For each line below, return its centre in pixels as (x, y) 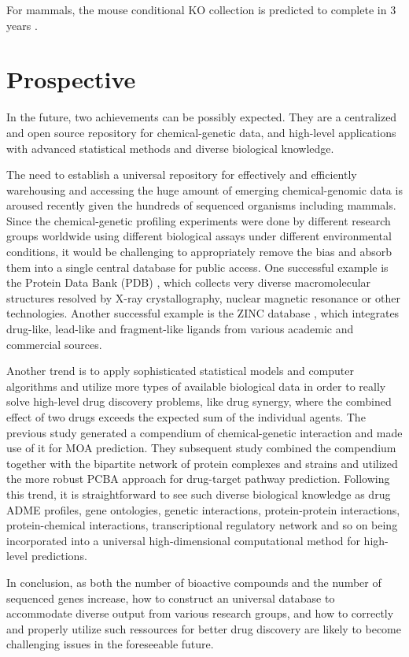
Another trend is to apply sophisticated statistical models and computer (180, 371)
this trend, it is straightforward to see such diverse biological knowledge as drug (199, 494)
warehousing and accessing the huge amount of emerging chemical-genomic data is (204, 189)
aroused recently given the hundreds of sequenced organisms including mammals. (201, 205)
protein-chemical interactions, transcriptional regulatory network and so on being (202, 525)
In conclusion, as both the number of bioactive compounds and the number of (194, 582)
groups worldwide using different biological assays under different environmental (199, 236)
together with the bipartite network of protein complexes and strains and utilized (202, 463)
